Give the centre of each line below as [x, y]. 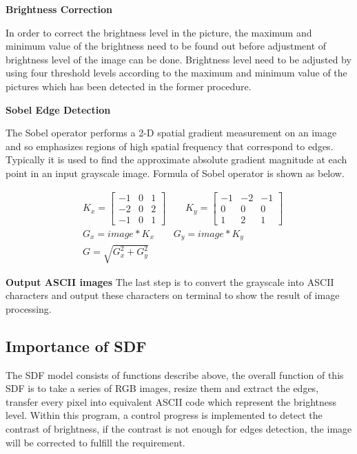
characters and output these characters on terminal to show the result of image [173, 295]
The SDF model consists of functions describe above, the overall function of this [175, 374]
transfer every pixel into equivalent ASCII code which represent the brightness [171, 401]
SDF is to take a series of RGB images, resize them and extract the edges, [162, 388]
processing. [29, 308]
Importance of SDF [76, 345]
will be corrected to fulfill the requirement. [95, 442]
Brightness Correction [59, 9]
